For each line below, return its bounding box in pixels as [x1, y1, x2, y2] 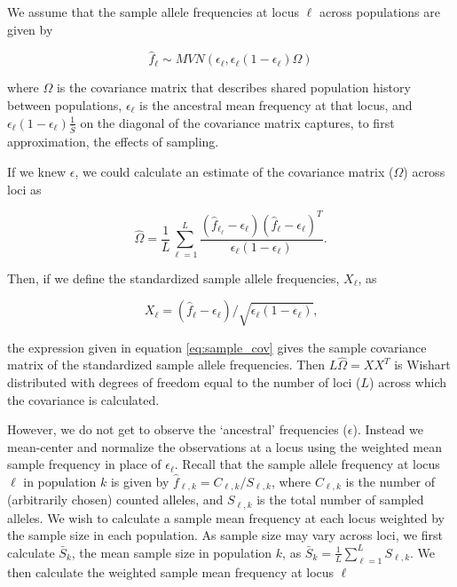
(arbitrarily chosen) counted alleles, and [7, 490, 224, 509]
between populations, [7, 96, 122, 114]
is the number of [345, 472, 435, 490]
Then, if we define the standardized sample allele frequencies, [7, 268, 340, 287]
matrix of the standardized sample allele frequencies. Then [7, 355, 326, 374]
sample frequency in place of [7, 455, 162, 473]
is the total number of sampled [256, 490, 424, 509]
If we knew [7, 163, 67, 181]
